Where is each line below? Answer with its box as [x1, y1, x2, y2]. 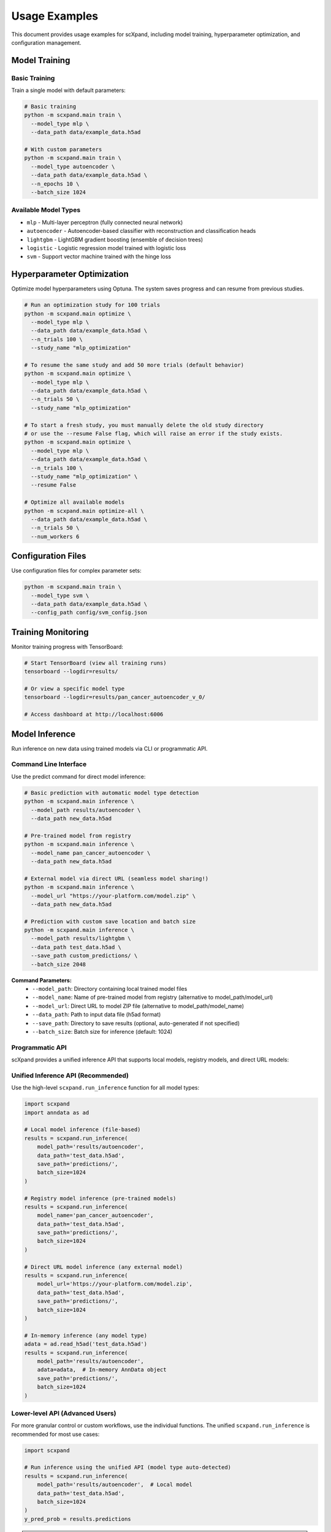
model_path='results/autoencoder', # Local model [37, 1481, 192, 1488]
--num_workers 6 [31, 533, 80, 540]
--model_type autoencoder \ [31, 163, 115, 170]
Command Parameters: [11, 976, 72, 984]
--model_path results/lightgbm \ [31, 935, 131, 942]
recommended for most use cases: [11, 1430, 100, 1438]
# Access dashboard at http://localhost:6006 [24, 711, 164, 718]
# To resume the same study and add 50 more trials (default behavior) [24, 362, 245, 368]
